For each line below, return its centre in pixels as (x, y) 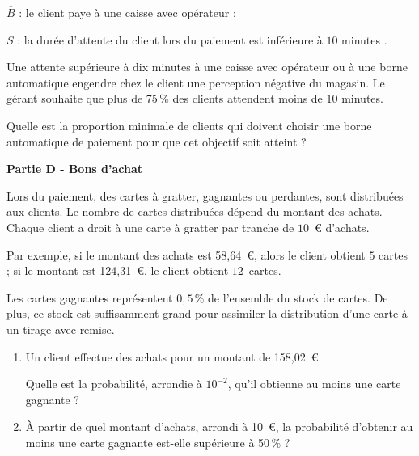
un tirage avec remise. (61, 329)
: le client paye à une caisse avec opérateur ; (127, 12)
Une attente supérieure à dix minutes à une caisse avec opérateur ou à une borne (207, 67)
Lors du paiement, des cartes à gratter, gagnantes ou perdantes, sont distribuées (205, 195)
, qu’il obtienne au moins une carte (314, 384)
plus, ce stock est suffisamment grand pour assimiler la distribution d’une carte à (207, 313)
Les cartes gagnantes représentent (90, 297)
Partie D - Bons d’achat (75, 169)
